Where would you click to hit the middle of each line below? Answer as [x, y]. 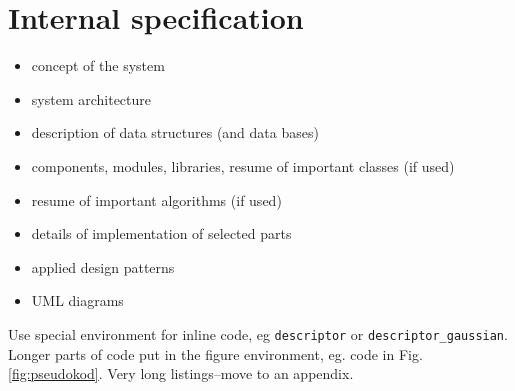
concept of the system [98, 65]
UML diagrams [77, 300]
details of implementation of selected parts [161, 233]
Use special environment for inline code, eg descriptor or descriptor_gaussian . [258, 333]
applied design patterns [103, 266]
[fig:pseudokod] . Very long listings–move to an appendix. [181, 373]
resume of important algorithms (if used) [156, 199]
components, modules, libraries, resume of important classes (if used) [243, 165]
